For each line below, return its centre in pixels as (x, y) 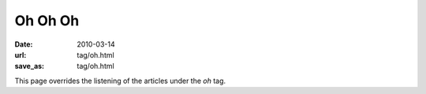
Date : (24, 44)
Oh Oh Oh (47, 21)
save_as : (30, 66)
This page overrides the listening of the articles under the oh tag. (120, 81)
